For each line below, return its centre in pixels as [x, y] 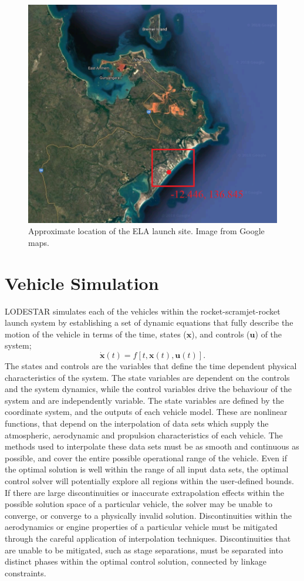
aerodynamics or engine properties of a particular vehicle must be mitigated [141, 527]
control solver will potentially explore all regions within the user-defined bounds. [149, 480]
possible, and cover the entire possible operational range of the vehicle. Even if [146, 457]
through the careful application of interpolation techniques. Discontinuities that [148, 538]
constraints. [26, 572]
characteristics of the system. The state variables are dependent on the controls [147, 377]
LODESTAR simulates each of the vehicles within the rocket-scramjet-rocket [143, 311]
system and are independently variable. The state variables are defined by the [144, 400]
